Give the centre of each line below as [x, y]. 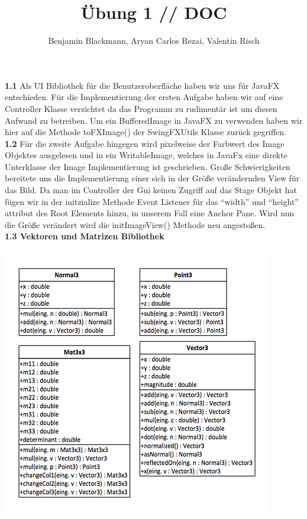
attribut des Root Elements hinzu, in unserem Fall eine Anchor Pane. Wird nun [150, 213]
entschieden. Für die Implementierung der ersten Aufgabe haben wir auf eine [144, 97]
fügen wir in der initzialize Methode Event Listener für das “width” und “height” [152, 201]
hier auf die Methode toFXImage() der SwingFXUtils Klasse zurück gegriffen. [146, 132]
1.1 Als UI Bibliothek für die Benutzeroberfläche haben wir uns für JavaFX [142, 85]
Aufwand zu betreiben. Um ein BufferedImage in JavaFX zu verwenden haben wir [154, 120]
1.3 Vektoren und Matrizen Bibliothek [85, 236]
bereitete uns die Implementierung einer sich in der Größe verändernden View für [152, 178]
